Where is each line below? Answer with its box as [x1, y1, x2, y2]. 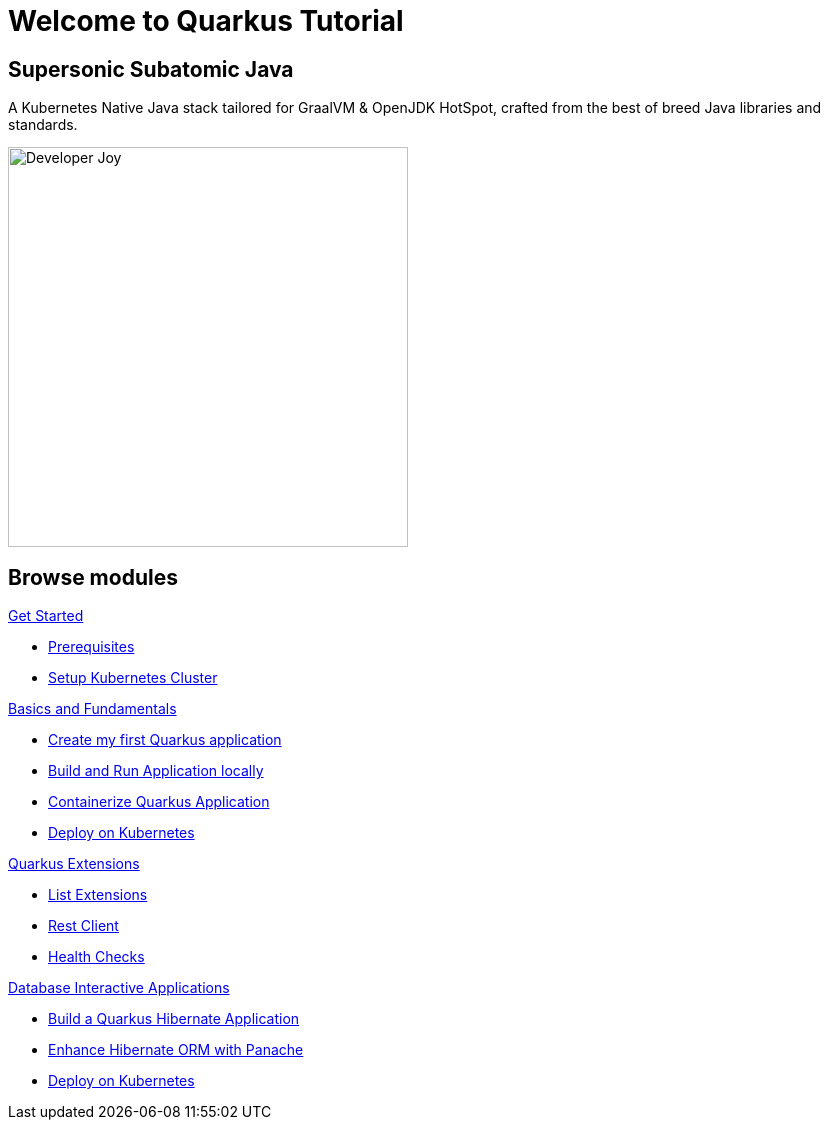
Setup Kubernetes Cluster [48, 669, 218, 687]
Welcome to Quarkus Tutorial [8, 4, 404, 38]
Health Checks [48, 948, 145, 966]
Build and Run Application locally [48, 762, 264, 780]
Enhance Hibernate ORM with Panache [48, 1041, 304, 1059]
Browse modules [8, 564, 178, 590]
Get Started [8, 607, 84, 625]
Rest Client [48, 917, 119, 935]
